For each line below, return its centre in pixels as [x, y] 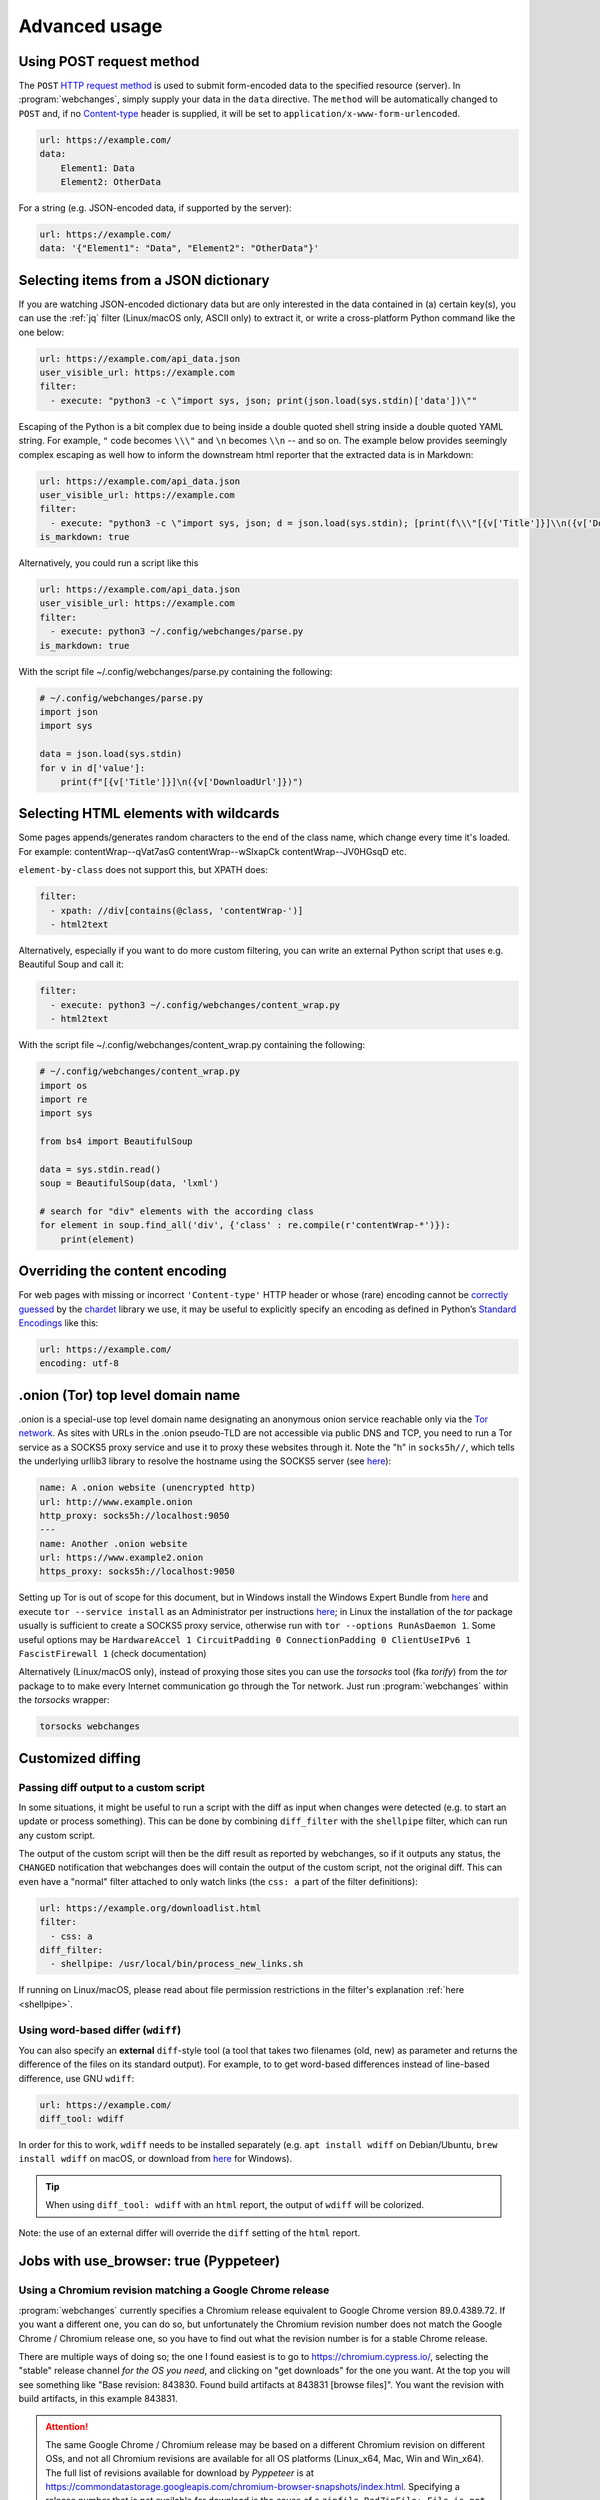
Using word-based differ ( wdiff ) [100, 2030]
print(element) [97, 1239]
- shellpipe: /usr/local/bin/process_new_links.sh [177, 1964]
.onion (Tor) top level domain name [129, 1395]
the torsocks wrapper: [64, 1700]
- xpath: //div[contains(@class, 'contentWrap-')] [177, 910]
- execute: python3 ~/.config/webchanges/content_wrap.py [195, 1004]
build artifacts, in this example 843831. [98, 2399]
